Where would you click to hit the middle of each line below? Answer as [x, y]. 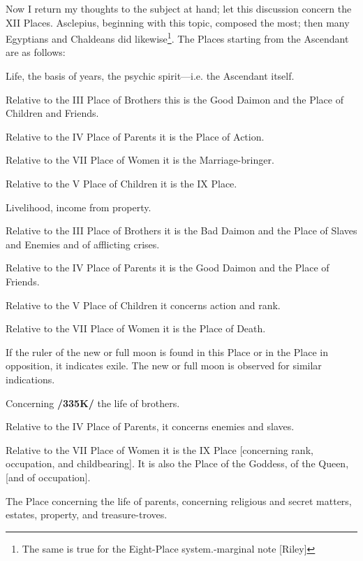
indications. [30, 379]
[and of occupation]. [48, 477]
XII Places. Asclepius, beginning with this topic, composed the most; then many [178, 22]
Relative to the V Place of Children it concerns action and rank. [143, 305]
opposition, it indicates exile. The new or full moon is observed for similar [164, 365]
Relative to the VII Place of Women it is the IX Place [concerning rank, [160, 449]
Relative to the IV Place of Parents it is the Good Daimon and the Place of [168, 268]
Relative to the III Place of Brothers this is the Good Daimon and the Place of [175, 99]
